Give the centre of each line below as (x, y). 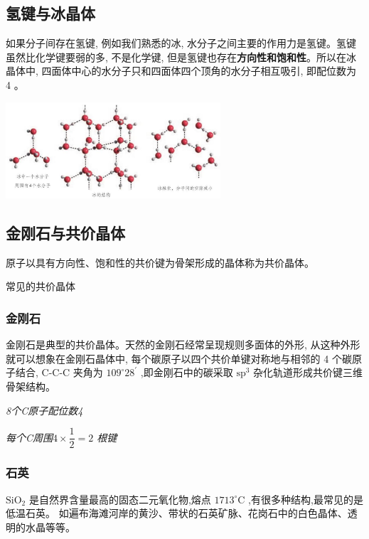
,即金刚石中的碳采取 (187, 372)
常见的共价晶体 (41, 286)
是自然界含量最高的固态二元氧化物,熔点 (120, 499)
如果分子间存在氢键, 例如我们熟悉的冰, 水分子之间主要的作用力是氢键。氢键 (181, 43)
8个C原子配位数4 (44, 410)
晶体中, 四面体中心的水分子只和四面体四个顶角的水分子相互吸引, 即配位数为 (181, 71)
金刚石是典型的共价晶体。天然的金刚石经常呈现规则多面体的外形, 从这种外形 (183, 345)
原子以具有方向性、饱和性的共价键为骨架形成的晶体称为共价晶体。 (160, 262)
